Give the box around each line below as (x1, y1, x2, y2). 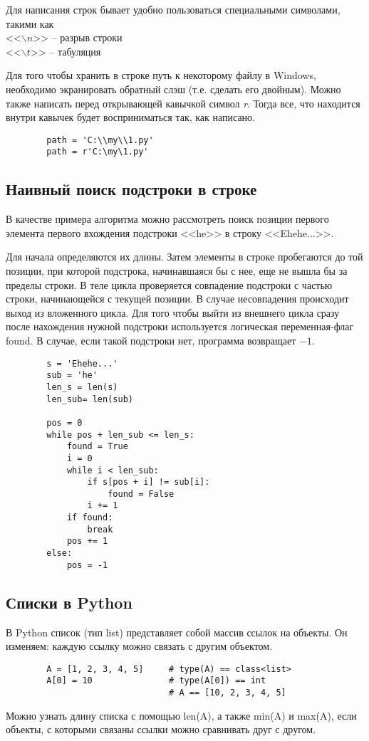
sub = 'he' (46, 370, 98, 381)
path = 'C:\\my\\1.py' (46, 135, 154, 145)
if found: (66, 513, 113, 523)
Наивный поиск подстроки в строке (6, 178, 257, 200)
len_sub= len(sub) (46, 394, 133, 404)
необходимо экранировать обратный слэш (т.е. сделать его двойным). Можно (6, 81, 341, 96)
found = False (108, 488, 175, 499)
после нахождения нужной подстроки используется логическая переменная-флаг (6, 319, 354, 334)
